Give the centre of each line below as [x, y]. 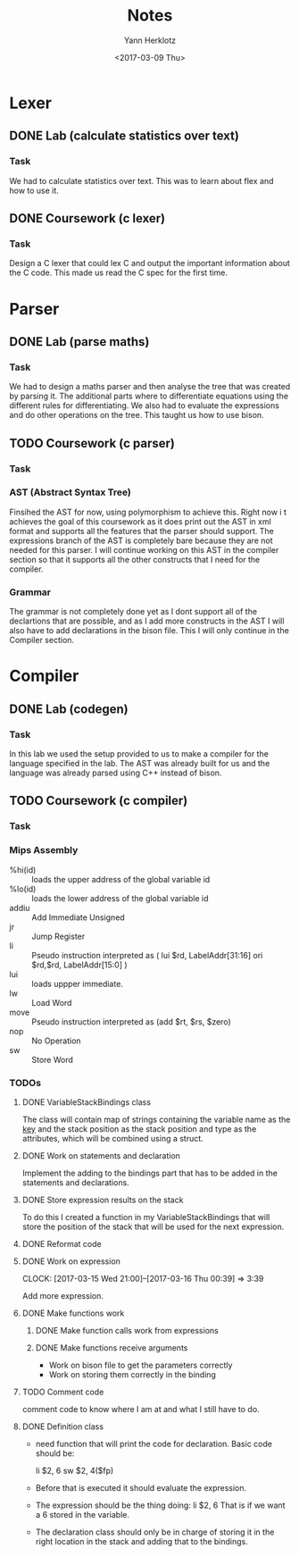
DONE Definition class [63, 1426]
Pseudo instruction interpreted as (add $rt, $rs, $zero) [131, 1021]
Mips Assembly [44, 850]
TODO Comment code [63, 1392]
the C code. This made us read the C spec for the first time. [119, 272]
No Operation [57, 1041]
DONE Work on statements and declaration [101, 1155]
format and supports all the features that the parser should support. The [142, 531]
